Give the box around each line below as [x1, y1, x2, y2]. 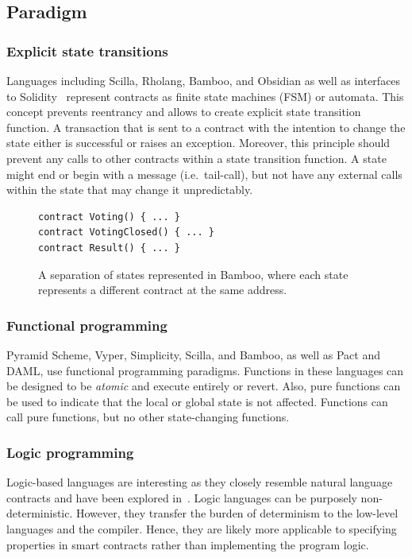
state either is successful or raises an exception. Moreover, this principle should [6, 134, 391, 151]
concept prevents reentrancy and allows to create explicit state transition [6, 103, 361, 120]
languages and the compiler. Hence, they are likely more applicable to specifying [6, 520, 397, 537]
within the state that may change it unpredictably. [6, 181, 253, 198]
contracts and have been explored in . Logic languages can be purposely [6, 489, 357, 506]
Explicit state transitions [6, 41, 168, 60]
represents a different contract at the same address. [38, 281, 287, 298]
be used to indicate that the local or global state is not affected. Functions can [6, 393, 388, 409]
